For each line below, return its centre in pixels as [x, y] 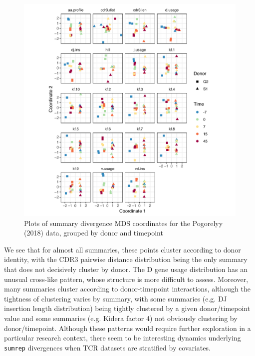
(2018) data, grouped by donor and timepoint [94, 233]
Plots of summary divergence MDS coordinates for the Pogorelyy [124, 223]
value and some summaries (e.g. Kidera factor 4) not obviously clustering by [121, 318]
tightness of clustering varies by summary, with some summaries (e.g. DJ [116, 298]
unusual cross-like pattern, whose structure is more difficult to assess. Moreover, [126, 279]
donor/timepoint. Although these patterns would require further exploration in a [127, 328]
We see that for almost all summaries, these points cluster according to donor [123, 249]
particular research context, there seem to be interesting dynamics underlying [123, 338]
